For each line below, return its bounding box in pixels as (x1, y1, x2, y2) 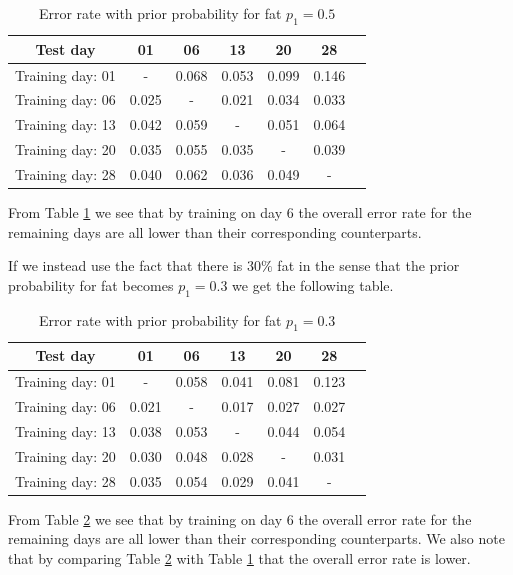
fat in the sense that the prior (277, 255, 460, 276)
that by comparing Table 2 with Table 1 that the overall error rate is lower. (8, 547, 471, 568)
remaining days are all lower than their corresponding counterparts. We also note (8, 528, 505, 549)
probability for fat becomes (8, 274, 174, 295)
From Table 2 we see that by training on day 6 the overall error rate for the (8, 508, 472, 529)
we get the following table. (232, 274, 394, 295)
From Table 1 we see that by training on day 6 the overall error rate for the (8, 202, 472, 223)
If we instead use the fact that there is (8, 255, 243, 276)
